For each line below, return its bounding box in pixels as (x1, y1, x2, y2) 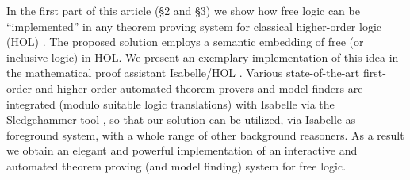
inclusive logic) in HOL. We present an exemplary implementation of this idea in (6, 48, 399, 65)
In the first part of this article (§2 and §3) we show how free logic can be (6, 2, 360, 18)
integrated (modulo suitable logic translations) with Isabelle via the (6, 95, 335, 112)
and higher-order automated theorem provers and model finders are (35, 79, 363, 96)
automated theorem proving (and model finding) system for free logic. (6, 157, 347, 174)
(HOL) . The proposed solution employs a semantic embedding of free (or (6, 33, 364, 50)
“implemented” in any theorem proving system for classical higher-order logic (6, 17, 382, 34)
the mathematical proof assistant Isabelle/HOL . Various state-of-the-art (6, 64, 360, 81)
